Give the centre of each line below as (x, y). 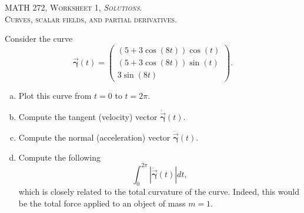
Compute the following (60, 157)
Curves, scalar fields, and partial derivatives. (91, 19)
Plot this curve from (55, 95)
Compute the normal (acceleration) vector (94, 137)
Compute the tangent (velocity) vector (88, 116)
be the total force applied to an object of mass (102, 203)
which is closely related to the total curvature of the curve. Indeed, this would (159, 192)
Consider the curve (39, 39)
